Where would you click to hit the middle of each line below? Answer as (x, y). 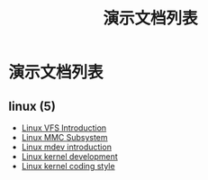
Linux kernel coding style (68, 166)
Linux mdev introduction (66, 147)
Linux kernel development (69, 157)
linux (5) (32, 106)
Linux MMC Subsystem (65, 137)
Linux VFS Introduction (64, 128)
